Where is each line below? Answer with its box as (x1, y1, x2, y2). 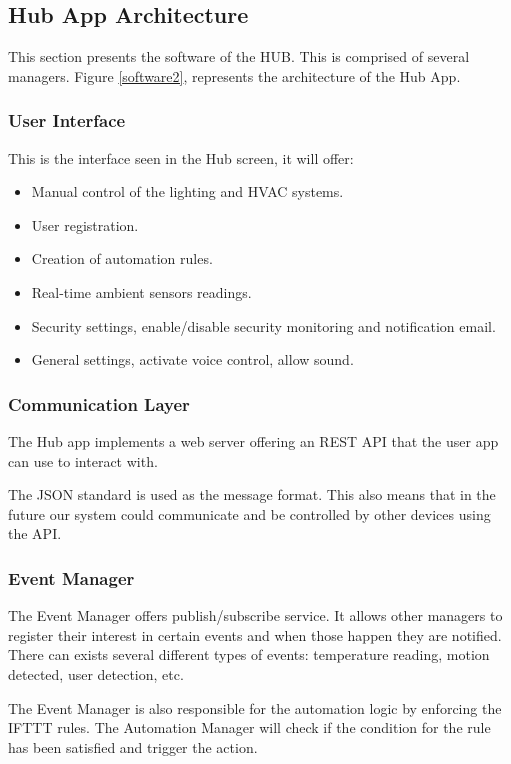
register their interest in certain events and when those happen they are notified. (8, 624, 502, 645)
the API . (8, 523, 62, 544)
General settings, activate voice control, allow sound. (31, 349, 354, 370)
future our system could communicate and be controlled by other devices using (8, 503, 491, 524)
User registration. (31, 214, 139, 235)
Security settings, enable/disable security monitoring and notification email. (31, 315, 496, 336)
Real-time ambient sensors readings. (31, 281, 252, 302)
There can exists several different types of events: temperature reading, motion (8, 644, 490, 665)
